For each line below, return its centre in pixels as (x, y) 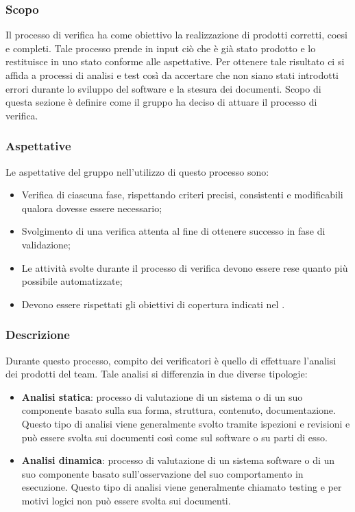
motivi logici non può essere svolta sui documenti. (126, 500)
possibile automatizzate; (72, 281)
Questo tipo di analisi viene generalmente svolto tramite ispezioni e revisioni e (186, 423)
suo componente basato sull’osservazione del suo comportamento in (162, 473)
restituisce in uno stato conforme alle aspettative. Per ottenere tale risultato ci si (175, 61)
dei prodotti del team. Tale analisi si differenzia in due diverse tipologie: (157, 374)
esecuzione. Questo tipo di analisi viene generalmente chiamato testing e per (182, 487)
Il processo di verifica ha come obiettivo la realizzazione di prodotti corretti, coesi (176, 35)
